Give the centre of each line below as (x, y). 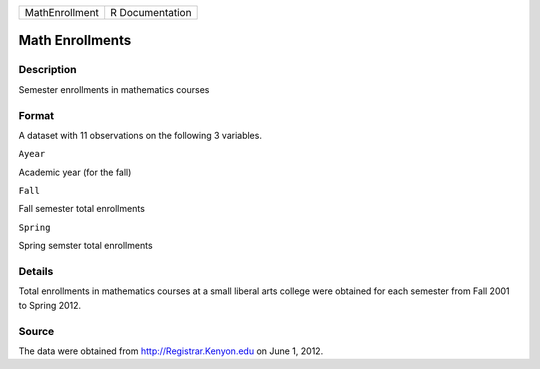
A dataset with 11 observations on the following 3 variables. (140, 135)
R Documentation (151, 12)
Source (36, 331)
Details (36, 272)
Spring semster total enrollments (86, 246)
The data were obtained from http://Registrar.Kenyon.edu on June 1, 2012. (171, 351)
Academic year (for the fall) (75, 172)
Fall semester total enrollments (81, 209)
